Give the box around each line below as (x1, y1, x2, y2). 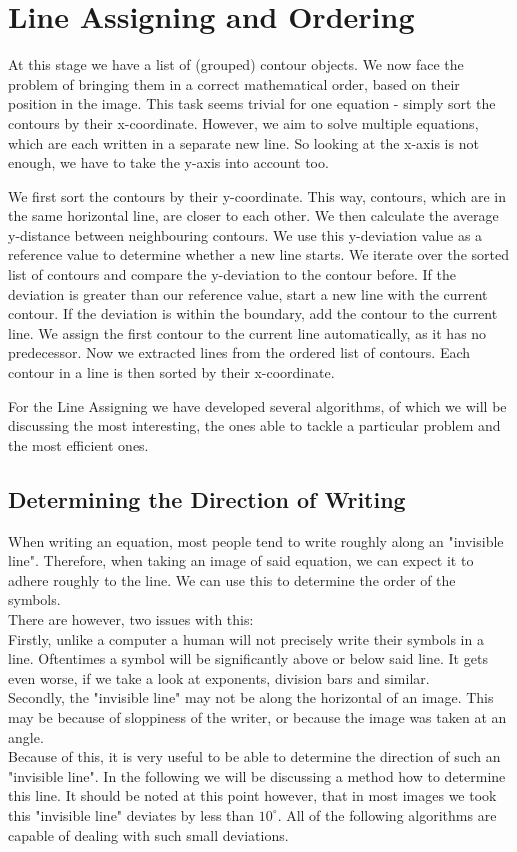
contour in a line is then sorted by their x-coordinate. (8, 362, 335, 383)
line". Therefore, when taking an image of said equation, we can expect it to (8, 550, 474, 571)
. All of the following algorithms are (277, 804, 497, 825)
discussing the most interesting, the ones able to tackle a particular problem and (8, 415, 501, 436)
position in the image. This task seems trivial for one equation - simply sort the (8, 93, 496, 114)
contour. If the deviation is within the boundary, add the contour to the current (8, 303, 498, 324)
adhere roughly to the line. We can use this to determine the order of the (8, 569, 456, 590)
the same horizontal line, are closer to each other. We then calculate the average (8, 205, 499, 226)
